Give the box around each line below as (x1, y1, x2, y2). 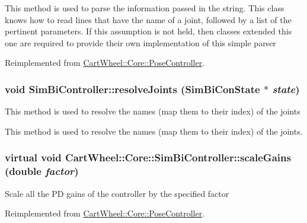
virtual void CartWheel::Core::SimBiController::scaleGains (5, 150, 291, 165)
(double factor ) (5, 164, 79, 179)
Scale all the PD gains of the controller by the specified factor (5, 187, 229, 199)
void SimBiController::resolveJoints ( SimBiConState (5, 81, 260, 96)
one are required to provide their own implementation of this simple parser (5, 36, 276, 49)
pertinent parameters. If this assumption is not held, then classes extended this (5, 25, 292, 37)
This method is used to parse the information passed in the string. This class (5, 2, 284, 14)
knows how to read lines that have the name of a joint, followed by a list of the (5, 13, 292, 26)
